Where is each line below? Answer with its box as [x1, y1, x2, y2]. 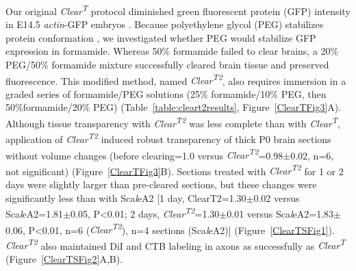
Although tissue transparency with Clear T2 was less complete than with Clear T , [5, 114, 340, 130]
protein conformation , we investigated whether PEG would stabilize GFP [5, 30, 316, 44]
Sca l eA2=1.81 [5, 206, 64, 220]
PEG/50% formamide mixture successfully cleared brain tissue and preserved [5, 57, 329, 72]
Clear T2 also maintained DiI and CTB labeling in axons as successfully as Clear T [5, 236, 346, 253]
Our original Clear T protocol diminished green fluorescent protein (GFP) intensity [5, 2, 351, 18]
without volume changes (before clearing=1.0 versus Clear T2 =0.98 [5, 146, 283, 162]
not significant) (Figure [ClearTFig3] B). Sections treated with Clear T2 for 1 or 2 [5, 162, 344, 178]
